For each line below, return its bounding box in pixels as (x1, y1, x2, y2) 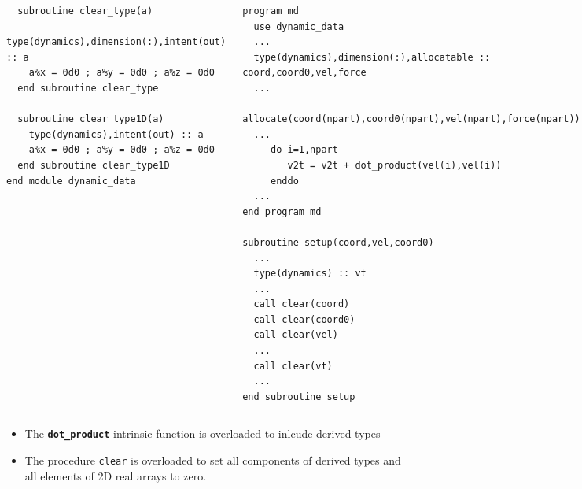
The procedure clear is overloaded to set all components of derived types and (24, 452, 401, 469)
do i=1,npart (271, 144, 338, 156)
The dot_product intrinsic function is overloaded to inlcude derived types (24, 425, 381, 442)
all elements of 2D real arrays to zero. (24, 467, 207, 483)
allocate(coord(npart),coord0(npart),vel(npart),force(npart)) (242, 113, 580, 125)
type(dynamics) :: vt (253, 268, 367, 280)
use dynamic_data (253, 20, 344, 32)
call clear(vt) (253, 360, 333, 372)
